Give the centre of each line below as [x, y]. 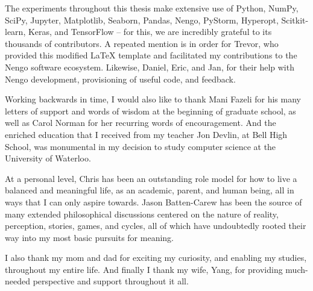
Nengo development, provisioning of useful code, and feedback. [120, 79]
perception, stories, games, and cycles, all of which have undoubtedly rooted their [156, 226]
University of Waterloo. [48, 158]
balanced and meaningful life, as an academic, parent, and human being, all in [150, 190]
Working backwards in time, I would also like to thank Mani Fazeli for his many [153, 99]
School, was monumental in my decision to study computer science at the [141, 146]
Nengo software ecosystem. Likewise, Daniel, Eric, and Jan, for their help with [150, 67]
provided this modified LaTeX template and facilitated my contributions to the [151, 55]
